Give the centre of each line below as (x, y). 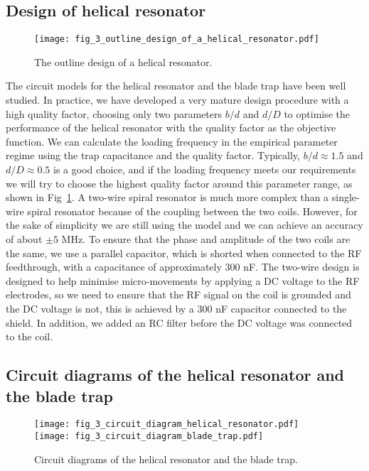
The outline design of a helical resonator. (123, 61)
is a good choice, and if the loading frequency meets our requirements (205, 169)
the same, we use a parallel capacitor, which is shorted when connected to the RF (184, 253)
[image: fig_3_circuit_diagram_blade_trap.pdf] (149, 436)
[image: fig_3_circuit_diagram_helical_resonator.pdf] (167, 424)
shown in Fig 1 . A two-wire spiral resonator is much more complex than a (167, 197)
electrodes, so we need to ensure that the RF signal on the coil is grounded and (178, 294)
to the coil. (30, 336)
